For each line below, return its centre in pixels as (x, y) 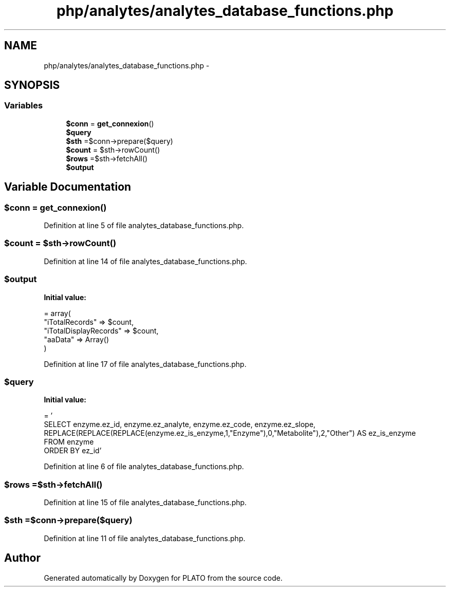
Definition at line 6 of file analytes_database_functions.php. (144, 467)
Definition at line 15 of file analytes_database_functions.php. (145, 503)
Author (22, 558)
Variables (24, 106)
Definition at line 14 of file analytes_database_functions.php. (145, 261)
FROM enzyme (69, 442)
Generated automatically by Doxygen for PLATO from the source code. (163, 578)
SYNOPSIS (32, 85)
